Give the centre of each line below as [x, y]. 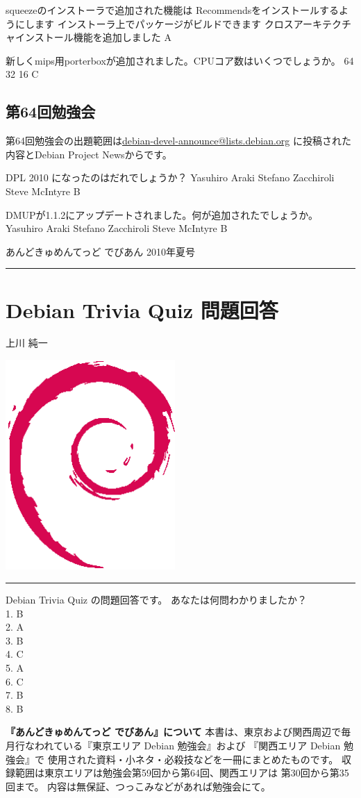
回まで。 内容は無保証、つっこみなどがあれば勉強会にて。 [138, 786]
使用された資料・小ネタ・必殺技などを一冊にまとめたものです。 [193, 759]
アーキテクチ [322, 23]
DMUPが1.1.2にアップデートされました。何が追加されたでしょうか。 [162, 214]
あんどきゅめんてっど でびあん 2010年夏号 [100, 251]
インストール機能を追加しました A [93, 37]
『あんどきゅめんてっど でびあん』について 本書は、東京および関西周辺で [174, 732]
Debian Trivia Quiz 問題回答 [142, 309]
